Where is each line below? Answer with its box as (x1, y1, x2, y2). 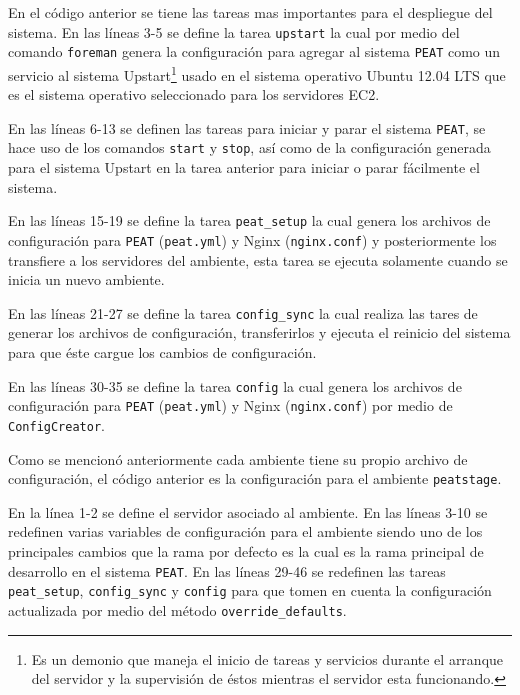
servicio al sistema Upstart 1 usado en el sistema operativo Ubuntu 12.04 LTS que (8, 61, 506, 85)
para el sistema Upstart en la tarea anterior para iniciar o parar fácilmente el (8, 157, 480, 178)
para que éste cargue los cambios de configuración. (8, 342, 317, 362)
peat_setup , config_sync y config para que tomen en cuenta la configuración (8, 580, 492, 601)
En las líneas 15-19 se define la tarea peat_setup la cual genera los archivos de (8, 210, 491, 231)
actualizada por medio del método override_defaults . (8, 599, 347, 620)
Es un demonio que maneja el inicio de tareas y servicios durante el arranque (31, 648, 504, 669)
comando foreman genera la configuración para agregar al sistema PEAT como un (8, 41, 501, 62)
